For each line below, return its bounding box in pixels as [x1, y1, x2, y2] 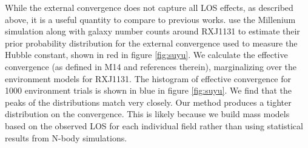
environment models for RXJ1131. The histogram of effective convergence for [5, 72, 292, 85]
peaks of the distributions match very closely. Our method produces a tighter [5, 95, 292, 108]
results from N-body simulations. [5, 131, 127, 144]
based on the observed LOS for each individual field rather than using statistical [5, 119, 303, 132]
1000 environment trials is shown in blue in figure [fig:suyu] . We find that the [5, 84, 292, 97]
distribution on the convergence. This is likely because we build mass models [5, 108, 290, 120]
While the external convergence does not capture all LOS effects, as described [5, 1, 293, 13]
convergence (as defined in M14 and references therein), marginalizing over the [5, 60, 297, 72]
